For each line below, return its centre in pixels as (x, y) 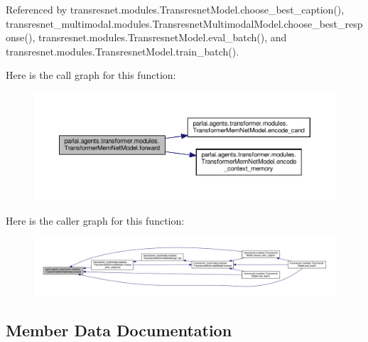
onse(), (21, 37)
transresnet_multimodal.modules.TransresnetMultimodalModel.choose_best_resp (184, 23)
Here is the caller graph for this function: (95, 221)
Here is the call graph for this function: (91, 75)
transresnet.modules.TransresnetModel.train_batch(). (123, 51)
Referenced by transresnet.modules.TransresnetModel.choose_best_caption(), (175, 9)
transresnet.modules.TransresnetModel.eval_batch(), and (162, 37)
